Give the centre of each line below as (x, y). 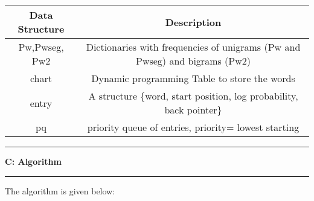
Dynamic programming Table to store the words (193, 78)
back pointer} (193, 110)
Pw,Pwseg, (41, 47)
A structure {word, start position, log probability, (193, 96)
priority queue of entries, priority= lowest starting (193, 127)
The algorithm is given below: (60, 190)
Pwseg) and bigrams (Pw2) (193, 61)
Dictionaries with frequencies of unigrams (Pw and (193, 47)
